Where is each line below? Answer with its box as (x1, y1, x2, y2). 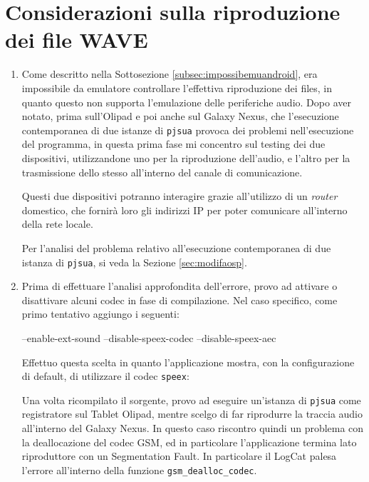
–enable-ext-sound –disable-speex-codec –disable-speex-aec (21, 330, 276, 345)
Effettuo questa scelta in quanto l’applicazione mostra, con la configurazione (21, 354, 355, 369)
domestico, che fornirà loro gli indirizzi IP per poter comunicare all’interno (21, 202, 348, 217)
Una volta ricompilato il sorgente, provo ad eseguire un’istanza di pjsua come (21, 392, 361, 407)
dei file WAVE (5, 25, 148, 54)
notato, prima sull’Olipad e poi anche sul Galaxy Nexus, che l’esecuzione (21, 109, 339, 124)
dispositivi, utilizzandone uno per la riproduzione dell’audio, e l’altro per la (21, 150, 350, 165)
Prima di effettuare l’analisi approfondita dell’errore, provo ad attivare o (21, 278, 338, 293)
